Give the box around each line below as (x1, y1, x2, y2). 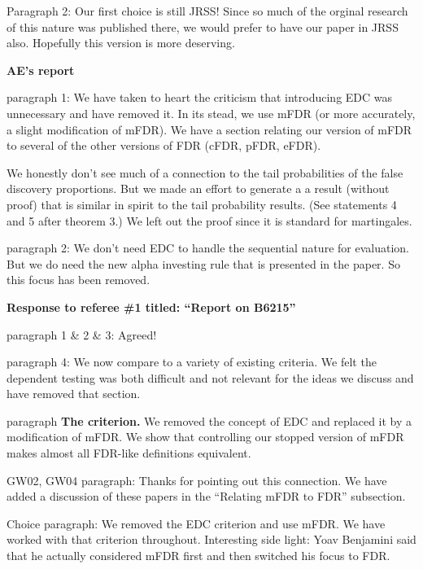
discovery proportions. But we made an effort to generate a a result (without (7, 180, 390, 197)
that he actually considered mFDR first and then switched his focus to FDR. (7, 547, 390, 564)
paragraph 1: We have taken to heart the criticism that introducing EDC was (7, 89, 393, 106)
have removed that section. (7, 385, 141, 402)
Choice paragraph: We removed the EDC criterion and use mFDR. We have (7, 514, 386, 532)
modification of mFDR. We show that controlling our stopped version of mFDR (7, 428, 404, 445)
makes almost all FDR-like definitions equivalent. (7, 444, 251, 462)
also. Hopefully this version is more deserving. (7, 34, 235, 51)
